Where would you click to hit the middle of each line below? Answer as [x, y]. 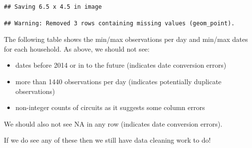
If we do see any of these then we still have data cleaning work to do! [107, 140]
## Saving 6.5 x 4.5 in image [53, 7]
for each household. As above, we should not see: [77, 48]
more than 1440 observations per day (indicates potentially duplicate [118, 81]
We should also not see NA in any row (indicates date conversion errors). [113, 123]
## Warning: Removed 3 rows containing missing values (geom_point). [119, 23]
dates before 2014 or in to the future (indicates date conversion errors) [121, 65]
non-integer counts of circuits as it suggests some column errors [110, 107]
